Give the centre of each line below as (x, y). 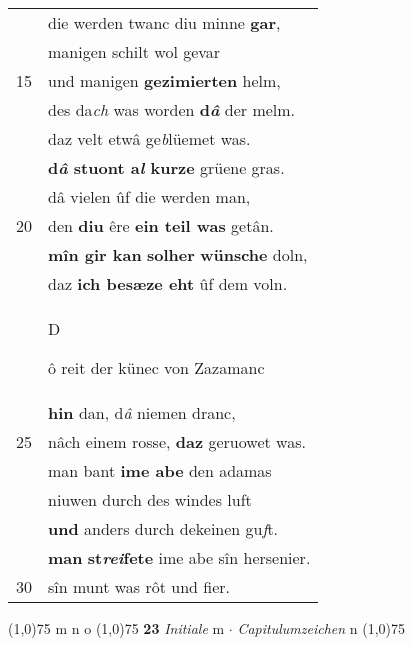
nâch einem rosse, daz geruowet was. (177, 441)
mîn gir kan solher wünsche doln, (178, 254)
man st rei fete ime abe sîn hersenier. (179, 557)
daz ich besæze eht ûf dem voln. (168, 283)
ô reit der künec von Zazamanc (156, 367)
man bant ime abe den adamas (160, 470)
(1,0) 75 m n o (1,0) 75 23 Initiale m (116, 628)
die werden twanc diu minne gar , (164, 22)
